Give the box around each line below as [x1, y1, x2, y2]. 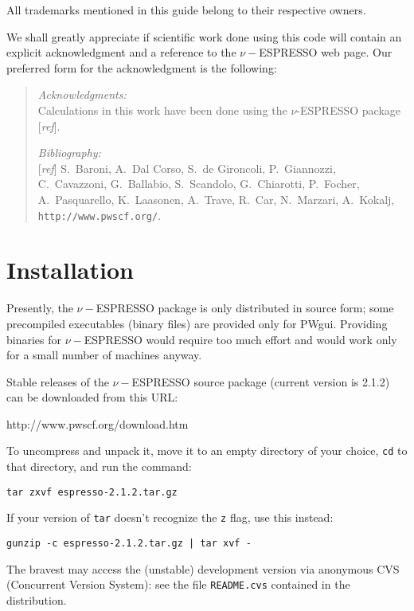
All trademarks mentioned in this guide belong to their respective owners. [6, 2, 366, 18]
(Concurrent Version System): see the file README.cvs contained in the [6, 576, 350, 593]
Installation [6, 253, 134, 286]
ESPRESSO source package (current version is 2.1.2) [131, 373, 390, 390]
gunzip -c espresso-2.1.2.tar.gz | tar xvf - [6, 538, 252, 550]
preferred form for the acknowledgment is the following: [6, 59, 277, 76]
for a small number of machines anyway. [6, 347, 202, 363]
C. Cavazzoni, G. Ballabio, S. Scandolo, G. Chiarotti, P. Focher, [37, 175, 360, 192]
